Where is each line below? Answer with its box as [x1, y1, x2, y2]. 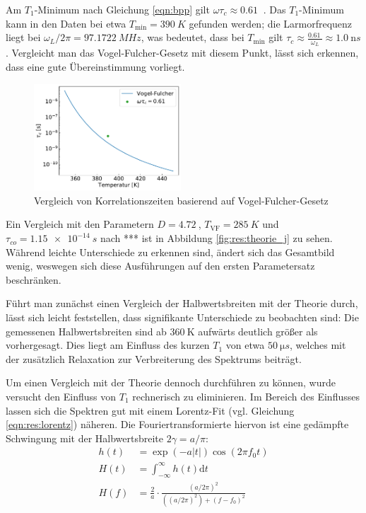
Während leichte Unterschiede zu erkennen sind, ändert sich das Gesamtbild [6, 244, 335, 259]
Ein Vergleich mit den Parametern [6, 217, 154, 231]
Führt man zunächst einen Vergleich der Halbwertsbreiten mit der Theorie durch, [6, 296, 358, 311]
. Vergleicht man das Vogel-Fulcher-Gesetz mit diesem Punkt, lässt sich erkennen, [6, 45, 359, 60]
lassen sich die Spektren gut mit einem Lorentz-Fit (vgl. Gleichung [6, 403, 295, 417]
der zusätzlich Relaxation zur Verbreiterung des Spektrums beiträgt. [6, 351, 302, 366]
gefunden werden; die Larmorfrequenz [189, 16, 353, 30]
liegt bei [6, 30, 41, 45]
